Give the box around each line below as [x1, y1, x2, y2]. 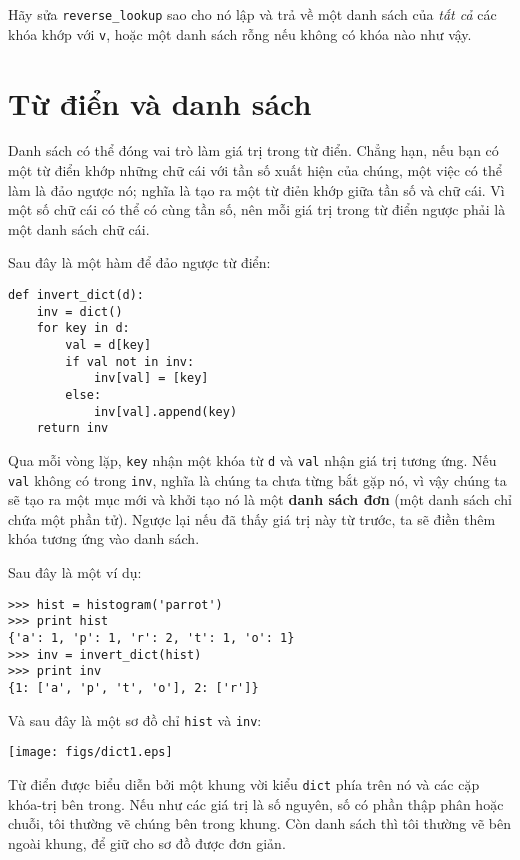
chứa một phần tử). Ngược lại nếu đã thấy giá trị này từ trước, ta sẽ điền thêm [8, 508, 496, 529]
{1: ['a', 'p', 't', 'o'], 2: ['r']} [8, 680, 259, 695]
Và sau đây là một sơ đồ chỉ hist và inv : [8, 709, 262, 730]
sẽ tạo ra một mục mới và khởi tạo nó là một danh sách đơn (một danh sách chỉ [8, 489, 512, 510]
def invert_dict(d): [8, 288, 145, 302]
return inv [36, 421, 109, 436]
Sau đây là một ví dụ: [8, 562, 142, 582]
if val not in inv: [65, 354, 195, 369]
